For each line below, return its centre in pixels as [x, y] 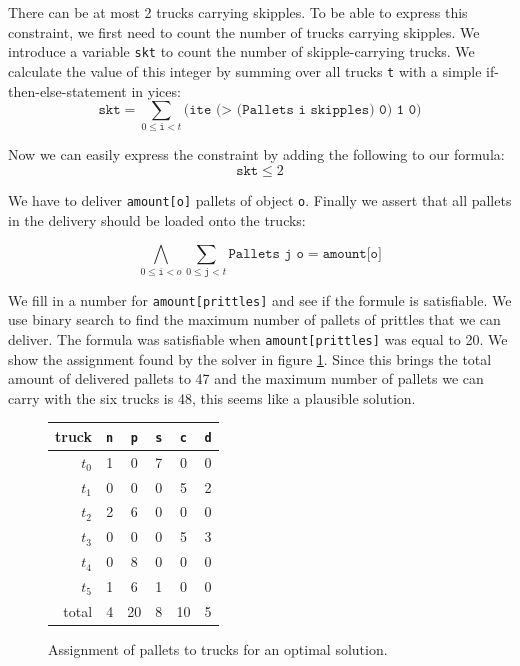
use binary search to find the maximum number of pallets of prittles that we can [254, 319]
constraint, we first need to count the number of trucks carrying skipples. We [244, 31]
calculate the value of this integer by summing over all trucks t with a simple [245, 70]
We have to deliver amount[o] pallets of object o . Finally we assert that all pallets [260, 200]
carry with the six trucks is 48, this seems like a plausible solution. [212, 397]
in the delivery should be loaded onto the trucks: [157, 219]
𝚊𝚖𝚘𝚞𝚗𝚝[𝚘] [352, 254]
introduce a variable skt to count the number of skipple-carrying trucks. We [241, 51]
